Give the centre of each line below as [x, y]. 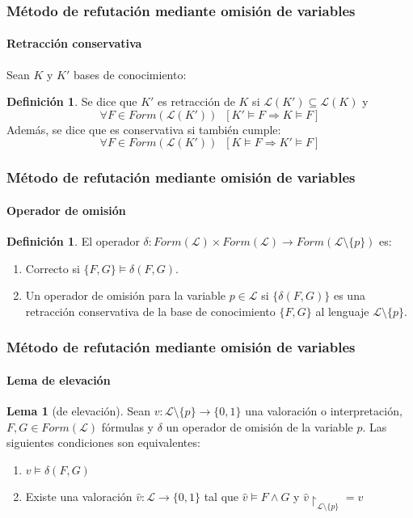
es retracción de [196, 101]
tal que [221, 497]
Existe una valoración [79, 497]
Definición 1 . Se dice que [72, 101]
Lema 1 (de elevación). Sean [79, 411]
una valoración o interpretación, [324, 411]
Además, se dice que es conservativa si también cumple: [144, 129]
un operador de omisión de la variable [259, 426]
